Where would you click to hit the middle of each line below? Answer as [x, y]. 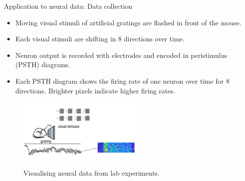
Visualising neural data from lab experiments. [91, 172]
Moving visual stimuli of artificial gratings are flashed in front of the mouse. [128, 22]
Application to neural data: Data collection [68, 6]
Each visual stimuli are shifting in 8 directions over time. [100, 39]
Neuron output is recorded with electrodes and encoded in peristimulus [121, 55]
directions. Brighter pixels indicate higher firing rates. [95, 90]
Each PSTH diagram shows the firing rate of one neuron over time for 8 [122, 81]
